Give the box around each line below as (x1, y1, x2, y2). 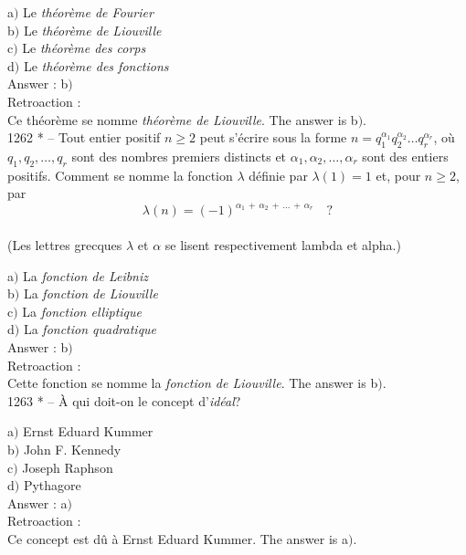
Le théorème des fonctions (23, 56, 169, 75)
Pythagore (23, 476, 81, 495)
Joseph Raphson (22, 457, 113, 476)
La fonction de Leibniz (23, 266, 149, 285)
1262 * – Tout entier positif (7, 128, 161, 147)
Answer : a (7, 493, 68, 512)
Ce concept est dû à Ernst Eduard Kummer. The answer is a (7, 529, 348, 548)
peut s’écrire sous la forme (199, 128, 347, 147)
